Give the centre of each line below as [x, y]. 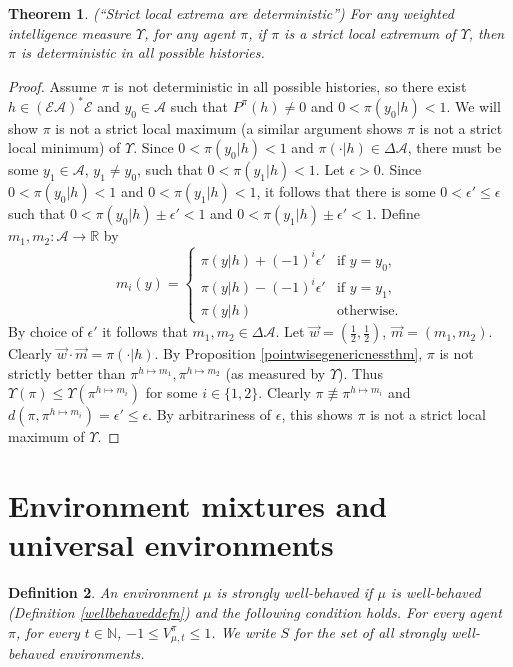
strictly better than [67, 372]
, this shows [317, 414]
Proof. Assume [52, 85]
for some [171, 392]
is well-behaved [435, 592]
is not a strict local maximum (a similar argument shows [229, 127]
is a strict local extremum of [370, 32]
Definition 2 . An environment [103, 592]
